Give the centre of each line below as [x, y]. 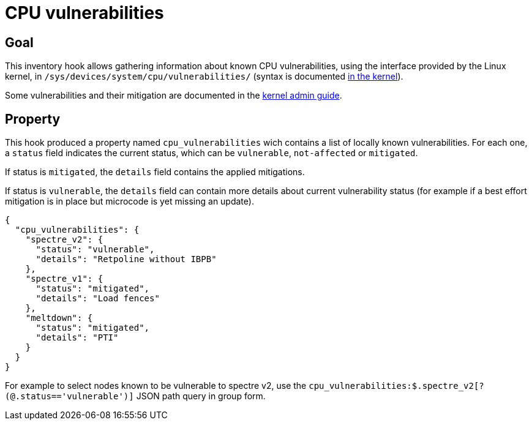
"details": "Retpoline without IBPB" [126, 259]
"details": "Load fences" [98, 299]
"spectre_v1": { [64, 279]
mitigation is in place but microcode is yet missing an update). [129, 201]
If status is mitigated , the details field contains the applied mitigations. [155, 172]
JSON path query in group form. [201, 396]
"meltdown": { [59, 318]
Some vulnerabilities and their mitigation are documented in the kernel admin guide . [174, 96]
